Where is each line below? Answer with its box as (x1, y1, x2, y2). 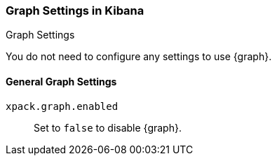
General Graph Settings (6, 75, 117, 87)
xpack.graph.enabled (6, 100, 119, 112)
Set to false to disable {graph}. (34, 121, 182, 134)
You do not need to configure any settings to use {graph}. (6, 50, 272, 63)
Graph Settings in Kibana (6, 3, 144, 17)
